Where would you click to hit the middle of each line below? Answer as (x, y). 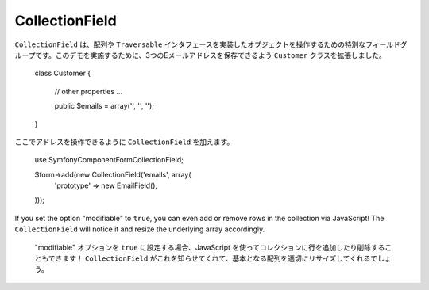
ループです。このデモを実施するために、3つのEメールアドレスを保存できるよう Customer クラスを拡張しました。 (201, 55)
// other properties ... (89, 91)
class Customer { (63, 73)
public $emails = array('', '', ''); (104, 106)
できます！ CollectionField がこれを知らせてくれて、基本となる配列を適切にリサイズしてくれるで (213, 258)
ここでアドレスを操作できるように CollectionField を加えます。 (124, 142)
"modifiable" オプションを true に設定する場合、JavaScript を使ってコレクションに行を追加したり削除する (210, 247)
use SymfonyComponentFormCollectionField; (109, 160)
